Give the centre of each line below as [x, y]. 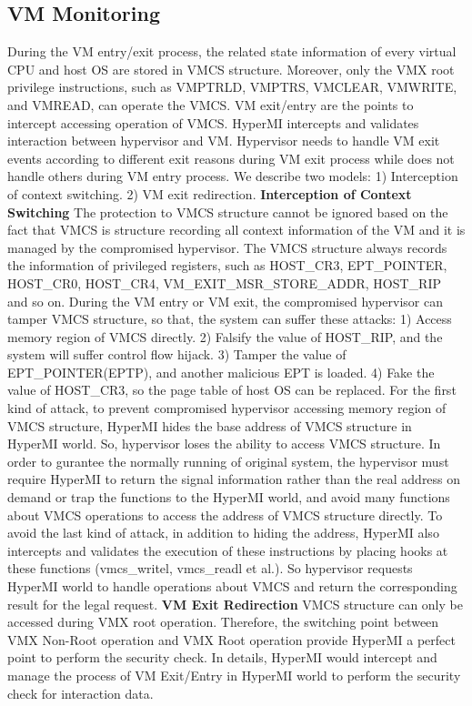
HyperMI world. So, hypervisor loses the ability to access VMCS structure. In [224, 444]
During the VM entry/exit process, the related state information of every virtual [232, 51]
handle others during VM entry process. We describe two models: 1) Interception [233, 176]
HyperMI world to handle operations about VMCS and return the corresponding [232, 586]
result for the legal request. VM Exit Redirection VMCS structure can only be [235, 604]
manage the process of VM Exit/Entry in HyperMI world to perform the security [234, 675]
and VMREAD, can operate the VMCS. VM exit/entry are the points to [211, 104]
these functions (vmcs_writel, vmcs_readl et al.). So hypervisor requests [210, 568]
